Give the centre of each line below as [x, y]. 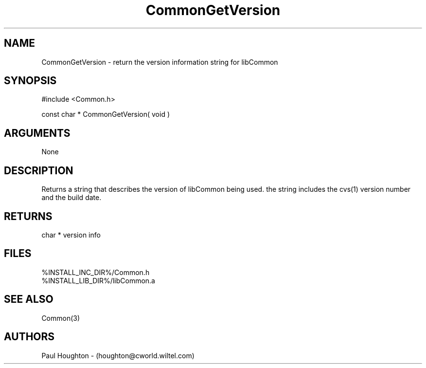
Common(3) [61, 318]
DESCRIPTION [39, 170]
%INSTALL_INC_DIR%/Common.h [96, 272]
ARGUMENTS [37, 133]
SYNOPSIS [30, 81]
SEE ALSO [29, 299]
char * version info [71, 235]
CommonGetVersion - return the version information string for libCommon [160, 62]
